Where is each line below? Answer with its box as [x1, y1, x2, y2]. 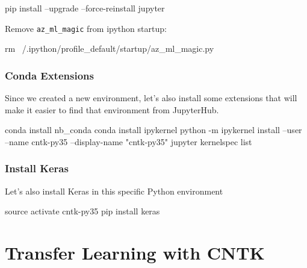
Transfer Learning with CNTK [5, 240, 265, 265]
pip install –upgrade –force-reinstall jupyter [5, 2, 165, 14]
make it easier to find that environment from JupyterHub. [5, 103, 219, 116]
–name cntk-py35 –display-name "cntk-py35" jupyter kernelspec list [5, 135, 252, 148]
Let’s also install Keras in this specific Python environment [5, 184, 223, 197]
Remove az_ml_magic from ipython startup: [5, 22, 167, 34]
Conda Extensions [5, 67, 94, 83]
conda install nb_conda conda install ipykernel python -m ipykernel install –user [5, 123, 302, 136]
